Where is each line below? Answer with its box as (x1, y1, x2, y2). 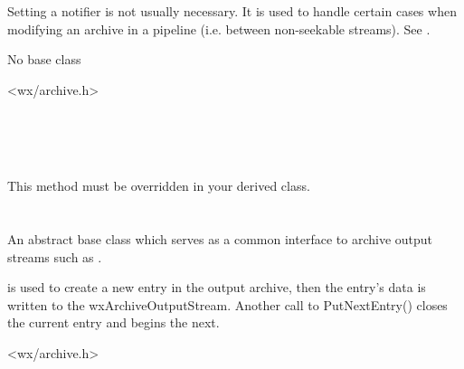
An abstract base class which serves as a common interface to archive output (7, 229, 433, 248)
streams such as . (7, 247, 102, 266)
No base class (7, 50, 81, 69)
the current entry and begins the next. (7, 313, 220, 332)
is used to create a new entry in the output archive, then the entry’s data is (7, 278, 426, 297)
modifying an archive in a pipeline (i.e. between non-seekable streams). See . (7, 19, 431, 38)
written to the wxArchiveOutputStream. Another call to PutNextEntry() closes (7, 295, 448, 314)
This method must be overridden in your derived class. (7, 176, 310, 195)
